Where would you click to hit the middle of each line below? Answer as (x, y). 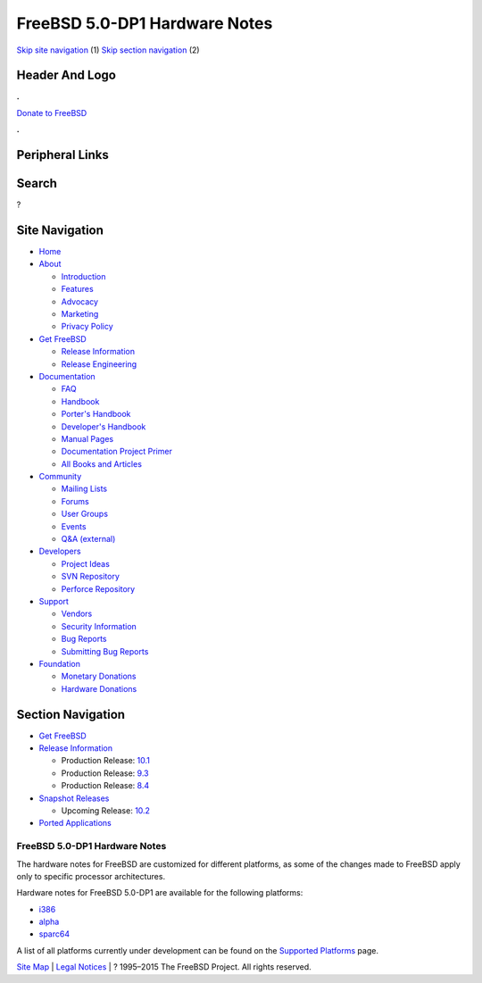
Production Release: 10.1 (106, 761)
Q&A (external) (88, 539)
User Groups (85, 514)
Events (74, 526)
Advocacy (79, 301)
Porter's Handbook (96, 414)
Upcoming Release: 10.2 (106, 810)
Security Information (99, 626)
